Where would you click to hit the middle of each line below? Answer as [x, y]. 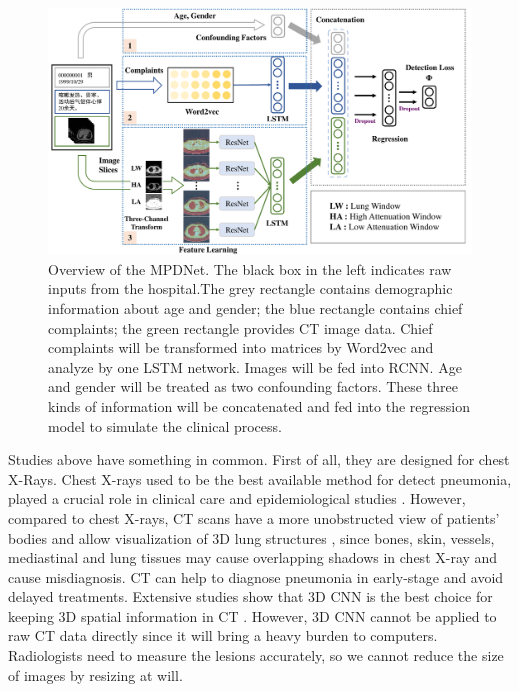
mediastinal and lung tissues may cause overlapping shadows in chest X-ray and [253, 557]
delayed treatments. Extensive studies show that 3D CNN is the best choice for [250, 596]
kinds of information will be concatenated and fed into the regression [259, 405]
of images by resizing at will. [95, 674]
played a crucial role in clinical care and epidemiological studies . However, [237, 498]
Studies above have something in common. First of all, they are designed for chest [259, 459]
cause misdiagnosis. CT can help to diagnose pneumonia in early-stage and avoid [256, 576]
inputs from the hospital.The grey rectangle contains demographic [250, 288]
